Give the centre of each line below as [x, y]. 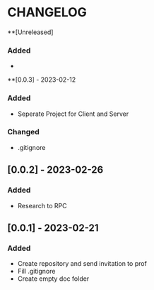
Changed [24, 132]
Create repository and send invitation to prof [82, 264]
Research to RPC [42, 205]
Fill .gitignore [36, 272]
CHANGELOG [47, 12]
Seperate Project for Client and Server [73, 114]
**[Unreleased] [30, 32]
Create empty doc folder [53, 279]
